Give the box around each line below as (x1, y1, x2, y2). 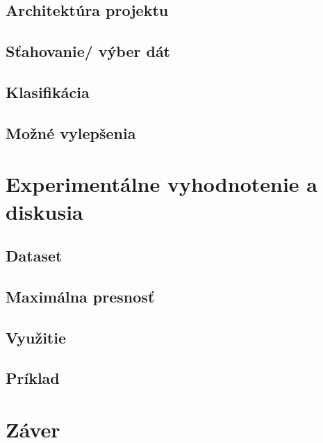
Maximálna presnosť (6, 285, 155, 307)
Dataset (6, 245, 63, 266)
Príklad (6, 367, 60, 389)
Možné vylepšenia (6, 122, 136, 143)
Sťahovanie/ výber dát (6, 40, 171, 62)
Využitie (6, 326, 66, 348)
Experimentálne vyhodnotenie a (6, 170, 317, 198)
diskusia (6, 197, 83, 225)
